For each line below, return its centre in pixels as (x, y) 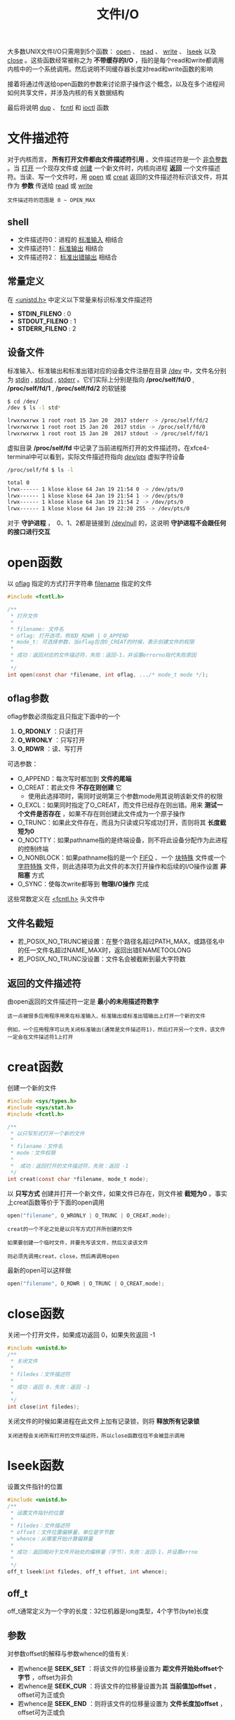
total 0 (19, 482)
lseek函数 (36, 1466)
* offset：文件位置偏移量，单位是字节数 (62, 1533)
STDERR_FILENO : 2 (47, 328)
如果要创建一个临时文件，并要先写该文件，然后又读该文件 (78, 1243)
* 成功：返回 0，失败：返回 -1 (50, 1387)
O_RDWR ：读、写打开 (50, 749)
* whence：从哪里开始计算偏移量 (52, 1539)
